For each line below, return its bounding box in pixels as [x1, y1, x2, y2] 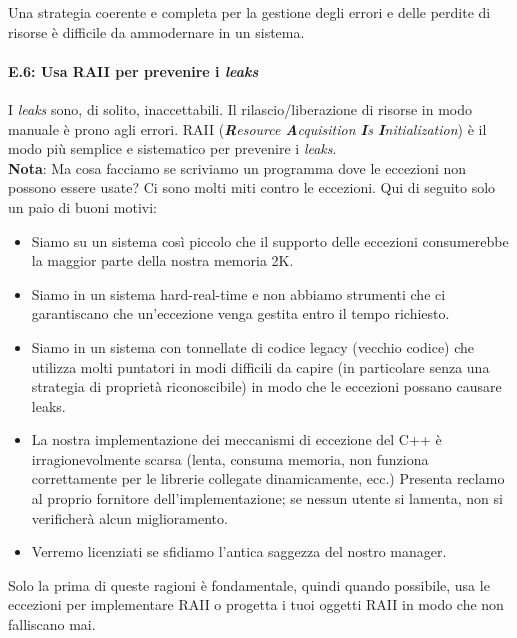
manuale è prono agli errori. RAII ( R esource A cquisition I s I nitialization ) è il [8, 118, 487, 139]
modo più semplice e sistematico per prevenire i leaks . [8, 138, 337, 159]
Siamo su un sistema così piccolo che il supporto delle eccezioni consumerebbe [31, 230, 509, 251]
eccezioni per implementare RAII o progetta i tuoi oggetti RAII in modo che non [8, 594, 504, 615]
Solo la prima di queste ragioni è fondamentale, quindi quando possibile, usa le [8, 574, 490, 595]
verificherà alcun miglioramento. [31, 507, 228, 528]
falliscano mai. [8, 614, 96, 635]
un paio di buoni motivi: [8, 196, 157, 217]
